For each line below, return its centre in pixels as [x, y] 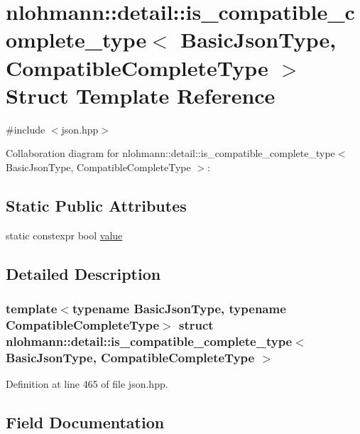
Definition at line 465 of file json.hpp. [87, 384]
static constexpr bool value [64, 235]
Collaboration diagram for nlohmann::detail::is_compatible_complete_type [170, 153]
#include [26, 129]
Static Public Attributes [96, 205]
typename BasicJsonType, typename [179, 308]
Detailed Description [83, 273]
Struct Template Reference [141, 95]
